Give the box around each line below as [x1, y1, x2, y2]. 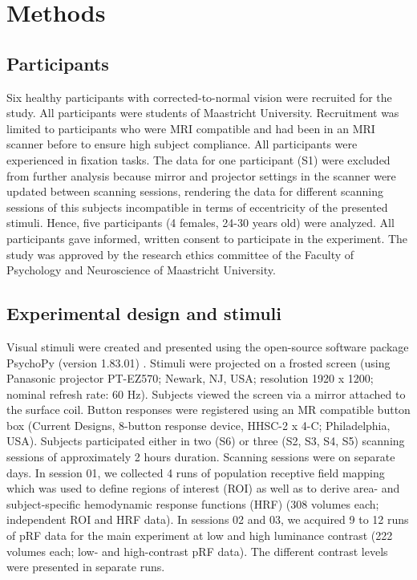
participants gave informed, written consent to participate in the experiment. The [6, 229, 408, 246]
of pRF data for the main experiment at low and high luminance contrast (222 [6, 527, 393, 544]
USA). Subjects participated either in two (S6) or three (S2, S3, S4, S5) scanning [6, 432, 405, 449]
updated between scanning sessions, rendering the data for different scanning [6, 183, 384, 200]
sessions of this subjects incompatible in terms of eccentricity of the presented [6, 198, 388, 215]
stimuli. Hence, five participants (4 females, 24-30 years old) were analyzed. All [6, 214, 395, 231]
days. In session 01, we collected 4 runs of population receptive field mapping [6, 464, 385, 481]
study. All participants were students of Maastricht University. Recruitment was [6, 104, 399, 121]
